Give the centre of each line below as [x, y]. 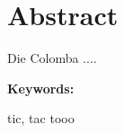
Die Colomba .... [52, 58]
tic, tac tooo [41, 118]
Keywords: [41, 88]
